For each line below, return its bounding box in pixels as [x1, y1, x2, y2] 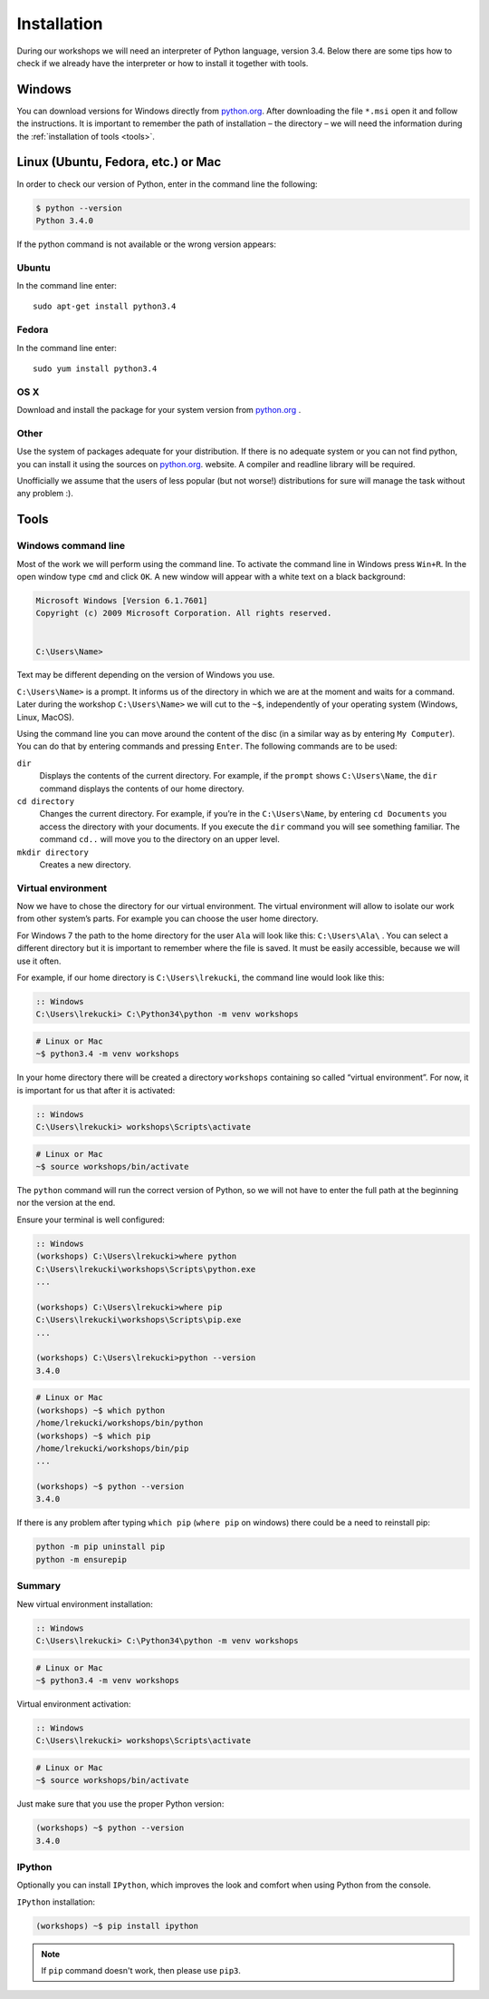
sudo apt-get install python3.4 [33, 301, 177, 312]
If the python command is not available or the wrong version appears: [16, 239, 276, 250]
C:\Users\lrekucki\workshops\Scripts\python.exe [35, 1264, 256, 1274]
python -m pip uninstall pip [35, 1542, 166, 1552]
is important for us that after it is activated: [16, 1084, 176, 1095]
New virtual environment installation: [16, 1598, 153, 1610]
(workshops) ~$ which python [35, 1405, 166, 1416]
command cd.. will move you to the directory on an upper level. [39, 834, 281, 845]
